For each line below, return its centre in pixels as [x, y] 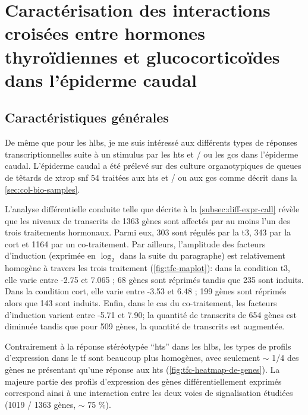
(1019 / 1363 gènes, [40, 404]
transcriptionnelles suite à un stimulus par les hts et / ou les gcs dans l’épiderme [152, 154]
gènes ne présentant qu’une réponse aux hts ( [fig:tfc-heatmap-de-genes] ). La [142, 370]
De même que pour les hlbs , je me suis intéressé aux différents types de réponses [151, 142]
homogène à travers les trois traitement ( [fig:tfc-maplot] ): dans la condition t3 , [147, 268]
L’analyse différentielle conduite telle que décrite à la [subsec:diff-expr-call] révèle [152, 209]
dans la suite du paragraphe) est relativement [202, 255]
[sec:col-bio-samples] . [43, 189]
